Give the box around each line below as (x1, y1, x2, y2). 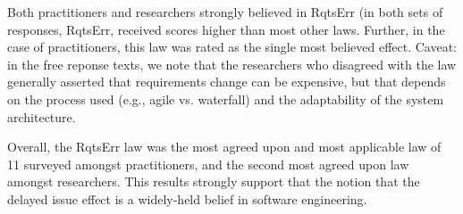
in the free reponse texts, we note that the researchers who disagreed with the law (7, 54, 457, 73)
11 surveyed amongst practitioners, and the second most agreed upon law (7, 154, 409, 173)
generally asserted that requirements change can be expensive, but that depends (7, 72, 446, 91)
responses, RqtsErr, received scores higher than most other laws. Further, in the (7, 20, 445, 38)
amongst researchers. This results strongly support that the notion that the (7, 172, 420, 191)
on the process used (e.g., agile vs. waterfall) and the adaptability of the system (7, 89, 444, 108)
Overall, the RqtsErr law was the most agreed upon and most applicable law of (7, 137, 442, 156)
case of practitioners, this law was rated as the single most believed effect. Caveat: (7, 37, 458, 56)
